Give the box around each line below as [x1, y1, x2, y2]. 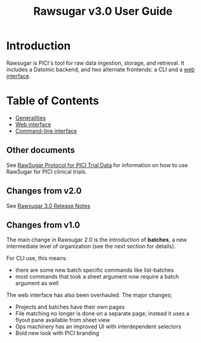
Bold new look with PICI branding [15, 329, 99, 337]
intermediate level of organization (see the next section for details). [6, 243, 176, 250]
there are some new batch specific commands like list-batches [15, 266, 174, 274]
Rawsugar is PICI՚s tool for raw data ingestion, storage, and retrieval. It [6, 59, 185, 66]
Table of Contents [6, 94, 99, 108]
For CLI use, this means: [6, 254, 67, 262]
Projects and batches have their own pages [15, 303, 125, 311]
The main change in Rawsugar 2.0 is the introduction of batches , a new [6, 236, 188, 243]
